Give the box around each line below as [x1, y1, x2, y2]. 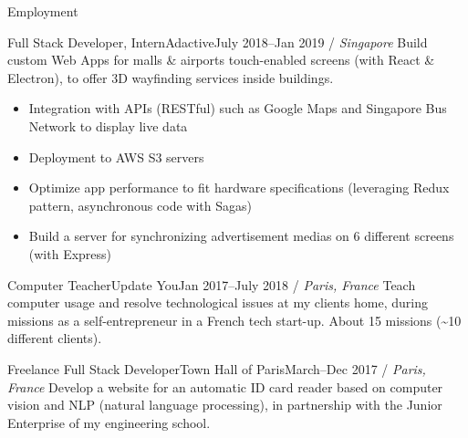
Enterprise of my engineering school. [7, 412, 211, 432]
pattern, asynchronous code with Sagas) [28, 195, 252, 214]
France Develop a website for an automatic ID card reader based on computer [7, 377, 443, 396]
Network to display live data [28, 116, 188, 135]
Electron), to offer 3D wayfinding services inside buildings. [7, 68, 334, 87]
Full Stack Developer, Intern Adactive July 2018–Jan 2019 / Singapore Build [7, 32, 428, 51]
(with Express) [28, 244, 112, 263]
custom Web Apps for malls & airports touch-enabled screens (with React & [7, 50, 435, 69]
